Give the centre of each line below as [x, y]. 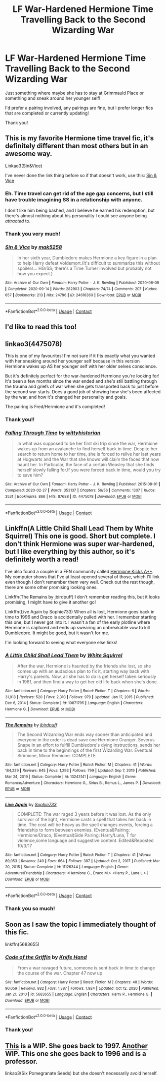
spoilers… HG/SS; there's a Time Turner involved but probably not [84, 268]
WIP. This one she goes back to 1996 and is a [76, 1053]
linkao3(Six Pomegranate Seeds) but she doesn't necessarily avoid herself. [82, 1073]
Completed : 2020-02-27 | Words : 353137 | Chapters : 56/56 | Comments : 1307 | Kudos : [80, 490]
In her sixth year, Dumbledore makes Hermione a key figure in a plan [87, 258]
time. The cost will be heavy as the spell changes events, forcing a [85, 825]
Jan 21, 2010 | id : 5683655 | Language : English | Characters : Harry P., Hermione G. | [79, 994]
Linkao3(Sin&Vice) [24, 166]
